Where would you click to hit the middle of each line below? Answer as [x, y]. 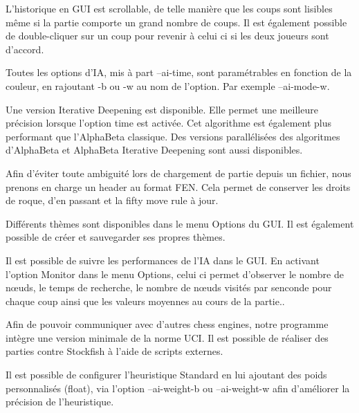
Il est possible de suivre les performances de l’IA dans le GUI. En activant [163, 260]
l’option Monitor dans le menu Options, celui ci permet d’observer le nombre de [175, 274]
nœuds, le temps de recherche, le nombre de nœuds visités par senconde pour [169, 287]
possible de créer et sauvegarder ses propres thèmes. [116, 237]
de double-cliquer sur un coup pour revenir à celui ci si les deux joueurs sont [167, 36]
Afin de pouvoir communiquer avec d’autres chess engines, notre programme [167, 324]
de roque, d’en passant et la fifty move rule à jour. [112, 200]
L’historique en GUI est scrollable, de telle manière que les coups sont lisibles [169, 8]
